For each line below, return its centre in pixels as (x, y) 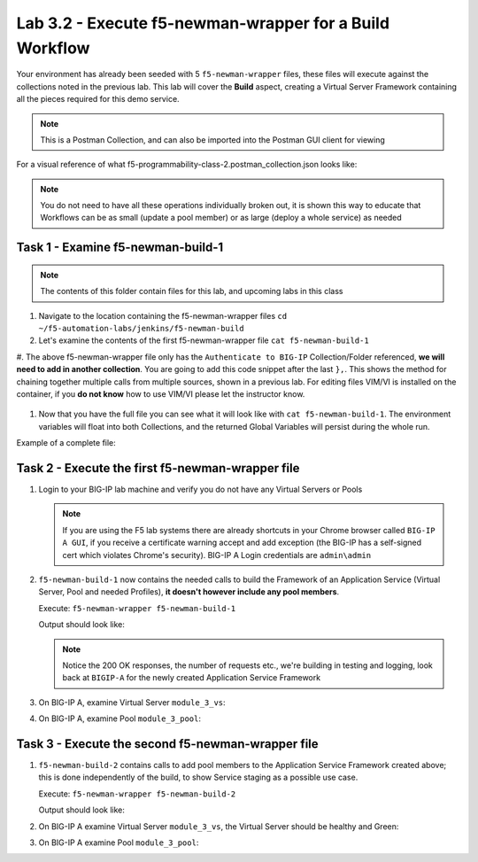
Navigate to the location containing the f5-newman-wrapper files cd (163, 315)
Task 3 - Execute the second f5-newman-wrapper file (167, 744)
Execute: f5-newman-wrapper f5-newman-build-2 (137, 794)
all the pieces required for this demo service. (98, 99)
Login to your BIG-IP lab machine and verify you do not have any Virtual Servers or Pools (200, 489)
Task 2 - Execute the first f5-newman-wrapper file (158, 468)
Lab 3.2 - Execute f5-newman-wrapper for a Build (203, 23)
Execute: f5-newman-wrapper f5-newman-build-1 (137, 608)
